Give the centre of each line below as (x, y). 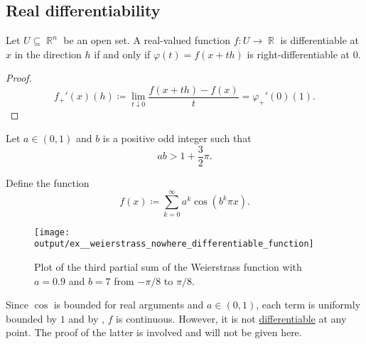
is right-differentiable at (298, 54)
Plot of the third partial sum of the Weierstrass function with (168, 266)
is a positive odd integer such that (177, 138)
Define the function (48, 182)
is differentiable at (319, 40)
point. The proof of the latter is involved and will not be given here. (154, 332)
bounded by (31, 318)
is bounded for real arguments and (129, 305)
